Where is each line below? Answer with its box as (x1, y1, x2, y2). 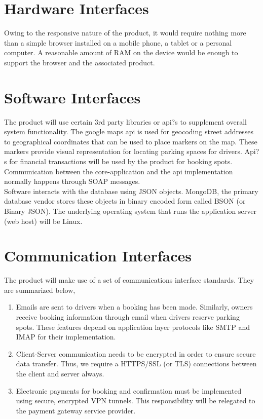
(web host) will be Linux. (4, 215, 83, 226)
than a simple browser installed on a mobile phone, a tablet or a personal (4, 37, 232, 48)
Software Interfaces (4, 87, 141, 107)
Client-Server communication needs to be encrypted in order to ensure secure (16, 348, 256, 359)
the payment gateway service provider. (16, 405, 136, 415)
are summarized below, (4, 284, 76, 295)
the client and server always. (16, 368, 104, 379)
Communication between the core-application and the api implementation (4, 166, 233, 176)
